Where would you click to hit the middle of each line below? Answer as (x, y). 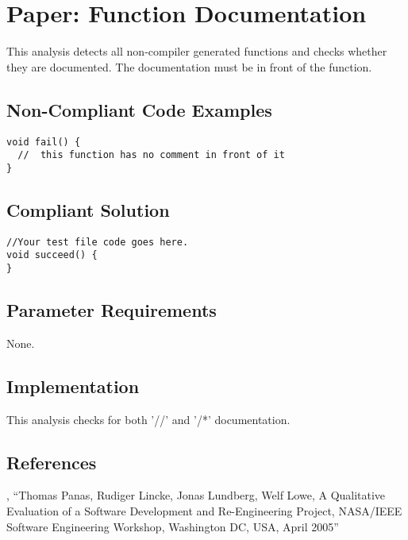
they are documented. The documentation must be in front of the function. (189, 66)
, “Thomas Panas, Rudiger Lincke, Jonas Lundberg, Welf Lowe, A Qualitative (196, 495)
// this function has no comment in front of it (151, 155)
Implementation (73, 386)
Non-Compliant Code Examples (139, 109)
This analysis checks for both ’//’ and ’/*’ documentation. (148, 419)
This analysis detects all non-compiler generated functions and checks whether (197, 51)
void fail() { (44, 142)
